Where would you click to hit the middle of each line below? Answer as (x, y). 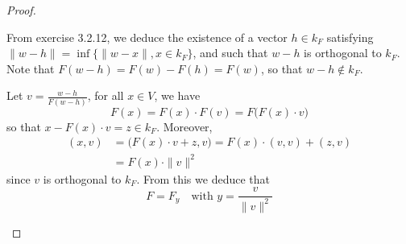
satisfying (350, 37)
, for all (106, 95)
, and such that (230, 53)
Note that (31, 68)
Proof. (21, 10)
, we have (177, 95)
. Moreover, (184, 126)
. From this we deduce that (203, 178)
